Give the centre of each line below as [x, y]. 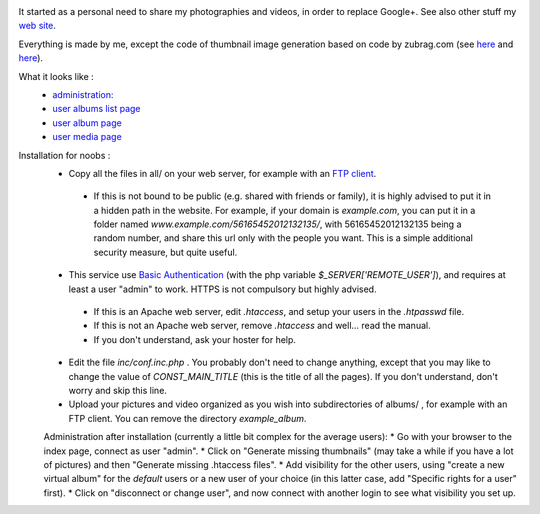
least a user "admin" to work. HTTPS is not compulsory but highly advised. [222, 289]
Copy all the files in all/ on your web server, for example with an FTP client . [222, 173]
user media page [87, 137]
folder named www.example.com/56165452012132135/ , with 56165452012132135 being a [277, 224]
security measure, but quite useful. [165, 252]
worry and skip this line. [117, 390]
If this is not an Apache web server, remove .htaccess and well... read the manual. [262, 326]
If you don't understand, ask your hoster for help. [195, 339]
